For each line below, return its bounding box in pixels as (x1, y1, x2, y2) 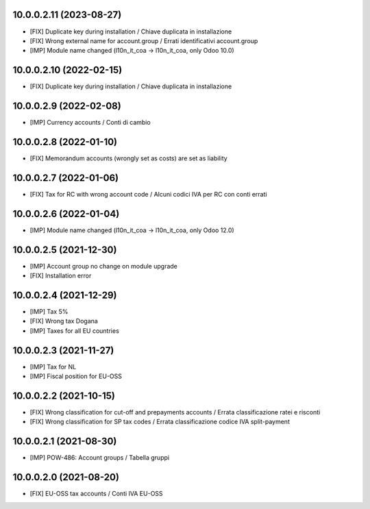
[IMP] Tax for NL (29, 362, 77, 371)
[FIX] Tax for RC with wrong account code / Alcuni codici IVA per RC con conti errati (29, 190, 267, 198)
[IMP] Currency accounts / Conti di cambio (29, 119, 151, 127)
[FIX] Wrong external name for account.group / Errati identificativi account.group (29, 36, 258, 45)
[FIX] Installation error (29, 271, 92, 280)
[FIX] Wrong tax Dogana (29, 317, 99, 325)
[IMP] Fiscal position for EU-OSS (29, 372, 123, 380)
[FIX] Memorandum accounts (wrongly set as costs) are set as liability (29, 154, 227, 162)
